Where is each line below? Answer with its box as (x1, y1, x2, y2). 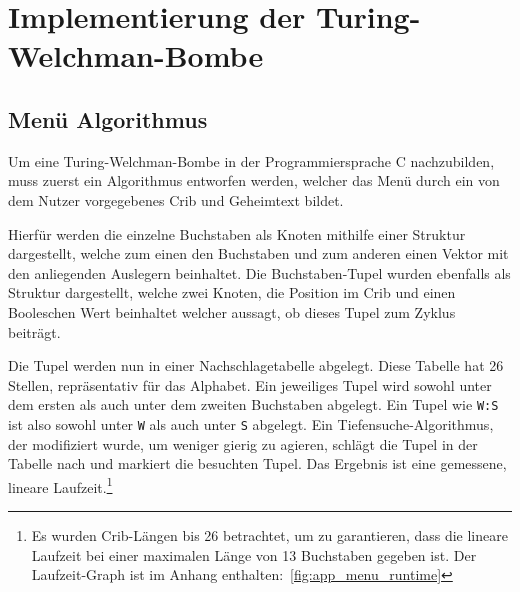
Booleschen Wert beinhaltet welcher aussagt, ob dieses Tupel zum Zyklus (8, 301, 456, 322)
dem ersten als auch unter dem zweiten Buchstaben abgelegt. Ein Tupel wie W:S (8, 394, 499, 415)
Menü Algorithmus (8, 103, 208, 134)
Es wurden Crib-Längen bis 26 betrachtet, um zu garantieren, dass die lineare (31, 525, 508, 546)
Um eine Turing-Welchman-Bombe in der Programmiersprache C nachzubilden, (8, 150, 495, 171)
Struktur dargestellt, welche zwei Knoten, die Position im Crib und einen (8, 282, 456, 303)
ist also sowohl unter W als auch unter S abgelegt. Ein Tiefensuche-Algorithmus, (8, 413, 494, 434)
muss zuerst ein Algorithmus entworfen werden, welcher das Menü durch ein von (8, 170, 500, 191)
